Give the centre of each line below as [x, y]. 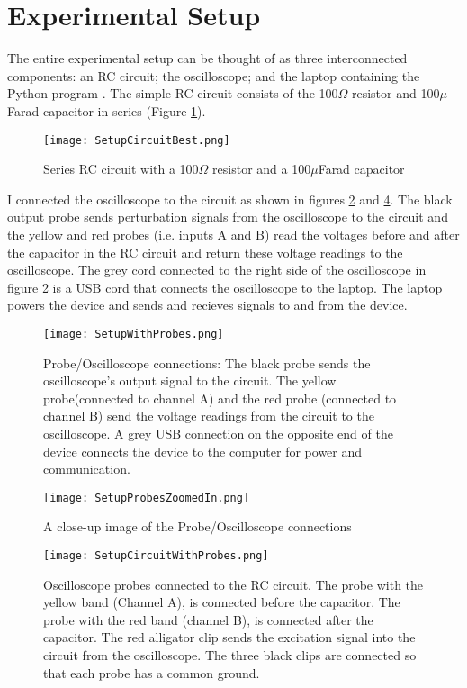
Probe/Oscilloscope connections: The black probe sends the [207, 362]
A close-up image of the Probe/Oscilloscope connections [198, 526]
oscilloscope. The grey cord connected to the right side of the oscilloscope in [217, 270]
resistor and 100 [395, 93]
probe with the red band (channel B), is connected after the [208, 619]
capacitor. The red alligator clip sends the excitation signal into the [229, 637]
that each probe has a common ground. [152, 672]
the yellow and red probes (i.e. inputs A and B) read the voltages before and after [233, 234]
